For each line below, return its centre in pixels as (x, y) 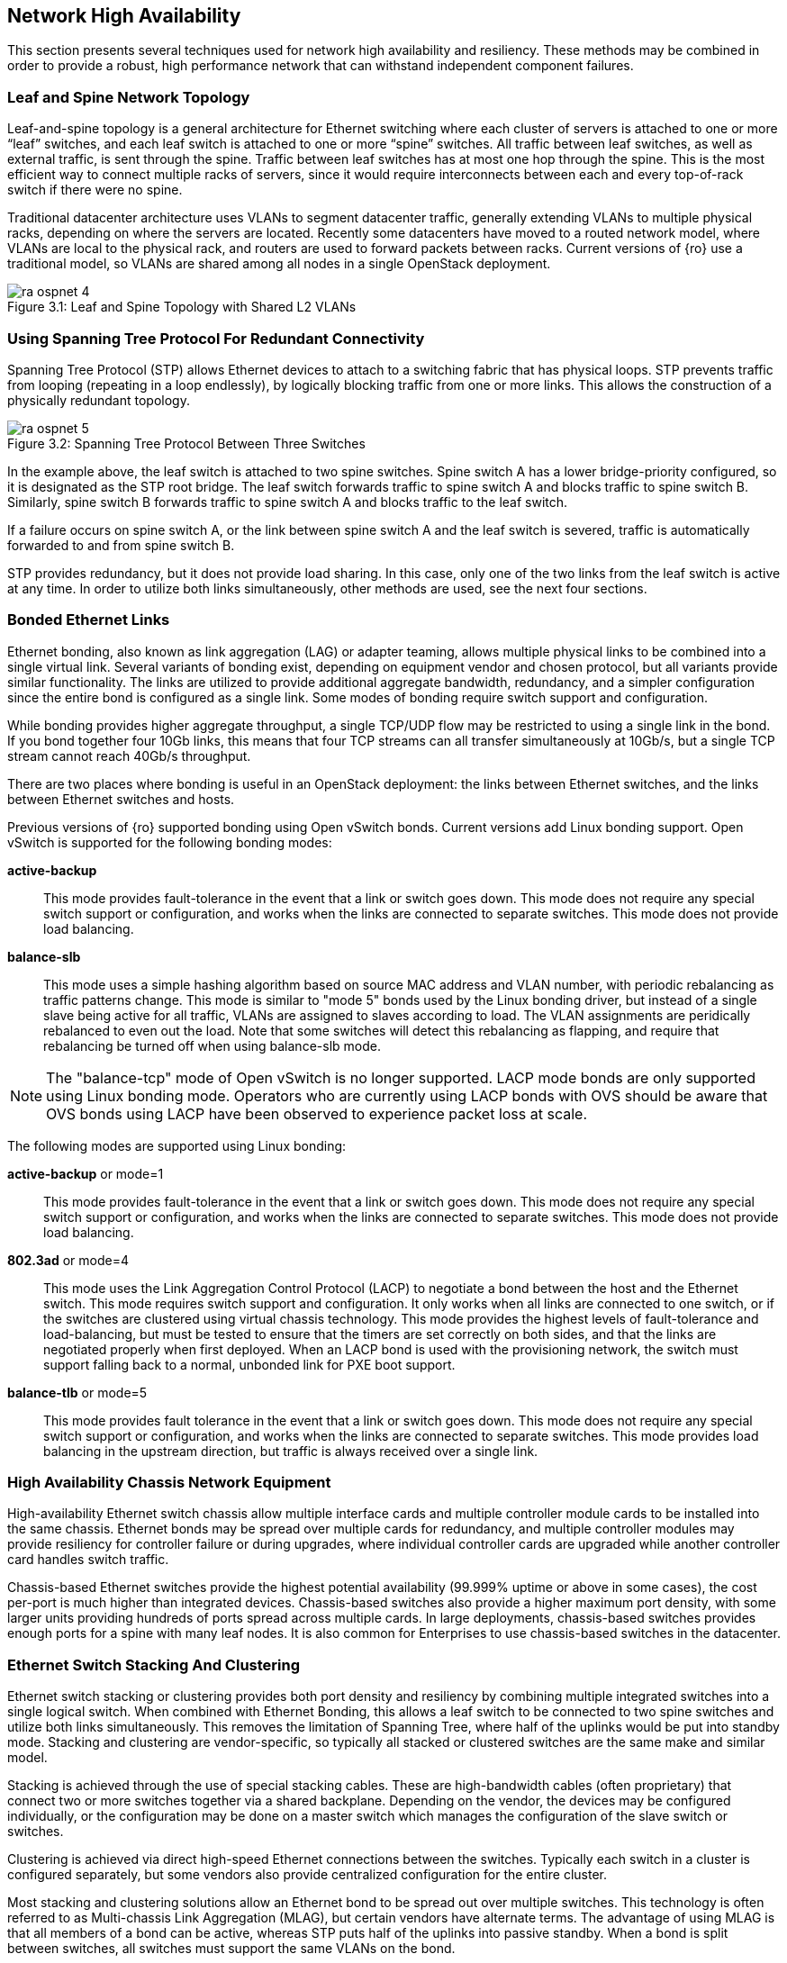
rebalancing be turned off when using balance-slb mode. (212, 1045)
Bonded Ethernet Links (89, 620)
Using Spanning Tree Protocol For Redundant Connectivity (216, 338)
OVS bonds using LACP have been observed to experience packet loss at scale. (317, 1113)
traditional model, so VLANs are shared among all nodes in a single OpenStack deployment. (279, 264)
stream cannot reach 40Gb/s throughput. (129, 755)
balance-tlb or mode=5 (77, 1392)
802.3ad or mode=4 (68, 1260)
